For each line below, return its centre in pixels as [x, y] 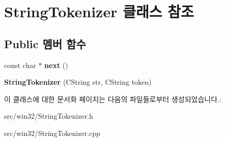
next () [56, 65]
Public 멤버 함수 [45, 43]
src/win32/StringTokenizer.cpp [52, 133]
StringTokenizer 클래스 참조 [99, 11]
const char [20, 65]
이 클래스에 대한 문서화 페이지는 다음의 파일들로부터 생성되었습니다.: [113, 99]
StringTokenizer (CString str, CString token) [78, 82]
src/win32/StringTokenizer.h [49, 116]
